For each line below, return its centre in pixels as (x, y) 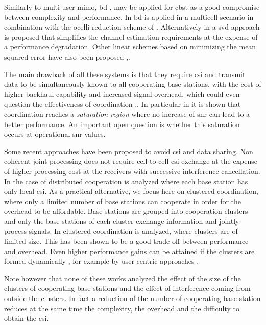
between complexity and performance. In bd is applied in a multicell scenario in (129, 17)
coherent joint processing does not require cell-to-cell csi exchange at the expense (131, 161)
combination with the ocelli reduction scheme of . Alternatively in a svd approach (132, 27)
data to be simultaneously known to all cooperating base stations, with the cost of (133, 84)
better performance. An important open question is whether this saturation (122, 124)
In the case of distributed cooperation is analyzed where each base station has (126, 181)
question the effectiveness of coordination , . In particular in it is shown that (123, 104)
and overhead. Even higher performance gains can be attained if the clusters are (129, 251)
